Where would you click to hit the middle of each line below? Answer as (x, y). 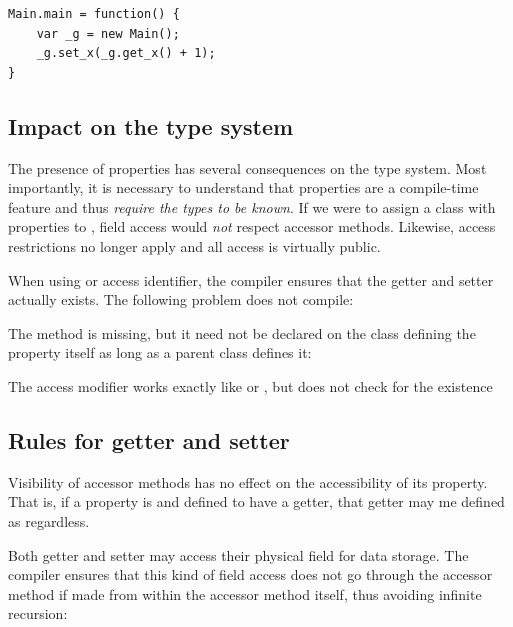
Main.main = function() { (94, 14)
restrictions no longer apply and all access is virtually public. (194, 245)
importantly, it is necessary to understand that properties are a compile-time (243, 187)
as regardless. (49, 520)
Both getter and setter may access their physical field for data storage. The (238, 554)
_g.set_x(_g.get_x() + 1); (126, 53)
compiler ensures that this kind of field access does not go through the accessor (250, 574)
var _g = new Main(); (108, 33)
